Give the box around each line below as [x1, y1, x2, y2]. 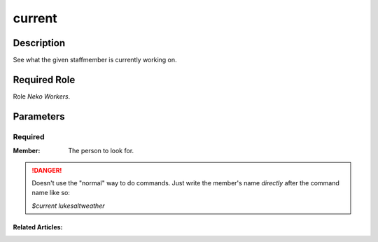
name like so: [31, 189, 70, 197]
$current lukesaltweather [31, 201, 105, 210]
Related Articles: [13, 222, 63, 231]
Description [13, 37, 66, 49]
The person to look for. [68, 147, 134, 155]
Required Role [13, 73, 76, 85]
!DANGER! [31, 166, 62, 174]
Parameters [13, 111, 65, 122]
